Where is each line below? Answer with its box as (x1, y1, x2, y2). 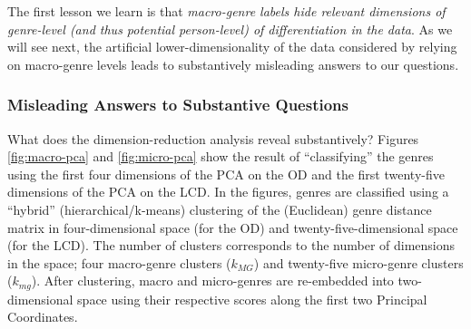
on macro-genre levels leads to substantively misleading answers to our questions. (7, 54, 459, 73)
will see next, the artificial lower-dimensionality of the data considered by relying (7, 37, 457, 56)
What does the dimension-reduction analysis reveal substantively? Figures (7, 129, 419, 148)
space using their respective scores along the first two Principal (77, 289, 427, 308)
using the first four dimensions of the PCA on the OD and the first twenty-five (7, 164, 445, 183)
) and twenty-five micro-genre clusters (253, 253, 464, 272)
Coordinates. (7, 307, 78, 326)
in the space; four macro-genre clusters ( (7, 253, 231, 272)
